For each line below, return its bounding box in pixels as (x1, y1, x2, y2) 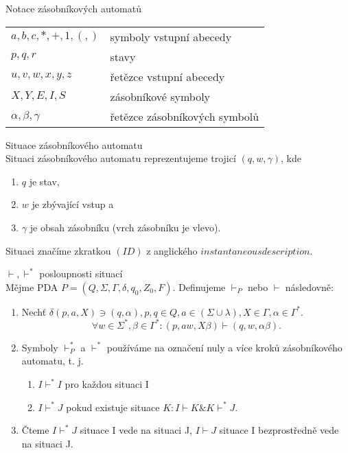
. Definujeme (172, 279, 226, 294)
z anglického (146, 243, 198, 257)
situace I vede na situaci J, (80, 423, 192, 437)
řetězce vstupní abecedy (110, 68, 225, 84)
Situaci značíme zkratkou (5, 243, 111, 257)
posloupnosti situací (39, 266, 123, 281)
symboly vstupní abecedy (110, 28, 232, 45)
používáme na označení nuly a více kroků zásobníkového (106, 340, 343, 354)
